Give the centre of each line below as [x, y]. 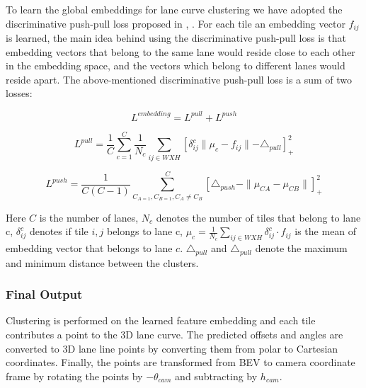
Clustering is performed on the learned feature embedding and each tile [161, 320]
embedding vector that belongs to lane [89, 248]
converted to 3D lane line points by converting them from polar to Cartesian [172, 348]
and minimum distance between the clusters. [102, 262]
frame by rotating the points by [74, 376]
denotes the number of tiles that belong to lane [258, 217]
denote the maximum [301, 248]
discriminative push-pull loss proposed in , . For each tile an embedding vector [176, 23]
